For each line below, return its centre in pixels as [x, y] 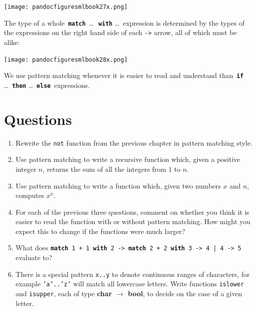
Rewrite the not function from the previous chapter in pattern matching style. [134, 142]
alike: [12, 42]
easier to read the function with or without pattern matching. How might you [133, 221]
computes [30, 195]
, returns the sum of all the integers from [104, 169]
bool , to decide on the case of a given [185, 293]
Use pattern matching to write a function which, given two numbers [118, 185]
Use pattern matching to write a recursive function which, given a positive [128, 159]
